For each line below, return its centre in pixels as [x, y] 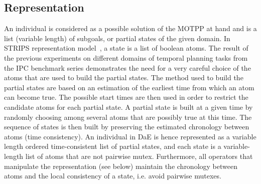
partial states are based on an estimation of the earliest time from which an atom [129, 87]
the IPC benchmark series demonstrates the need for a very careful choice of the [127, 67]
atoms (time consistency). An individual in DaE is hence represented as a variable [130, 136]
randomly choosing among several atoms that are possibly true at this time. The [128, 117]
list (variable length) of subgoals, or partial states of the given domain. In [117, 38]
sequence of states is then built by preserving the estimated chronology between [127, 127]
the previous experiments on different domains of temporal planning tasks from [126, 57]
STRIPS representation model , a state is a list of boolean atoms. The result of [126, 48]
